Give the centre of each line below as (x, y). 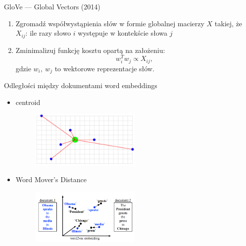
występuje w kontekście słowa (123, 33)
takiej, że (228, 23)
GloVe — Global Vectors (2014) (52, 6)
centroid (28, 102)
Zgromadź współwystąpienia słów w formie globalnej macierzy (110, 23)
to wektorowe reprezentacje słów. (104, 68)
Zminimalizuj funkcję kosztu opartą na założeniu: (90, 50)
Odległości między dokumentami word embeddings (81, 85)
